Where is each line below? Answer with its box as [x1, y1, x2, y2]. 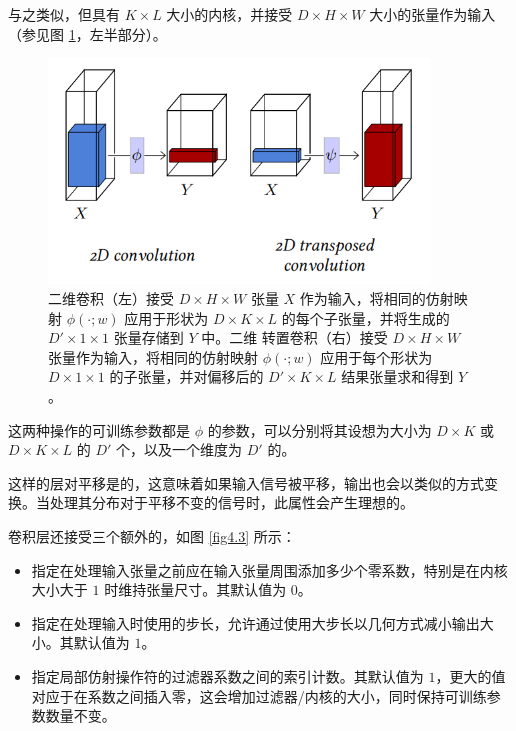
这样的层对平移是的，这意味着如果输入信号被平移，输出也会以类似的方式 [8, 472, 484, 493]
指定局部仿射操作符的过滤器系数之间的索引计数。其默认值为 [31, 665, 424, 686]
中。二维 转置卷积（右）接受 [201, 327, 388, 348]
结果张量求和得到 [341, 366, 454, 387]
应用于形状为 [124, 307, 209, 328]
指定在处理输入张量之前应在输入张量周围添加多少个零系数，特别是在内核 [31, 559, 508, 580]
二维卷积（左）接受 [48, 288, 174, 309]
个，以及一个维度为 [116, 439, 243, 460]
